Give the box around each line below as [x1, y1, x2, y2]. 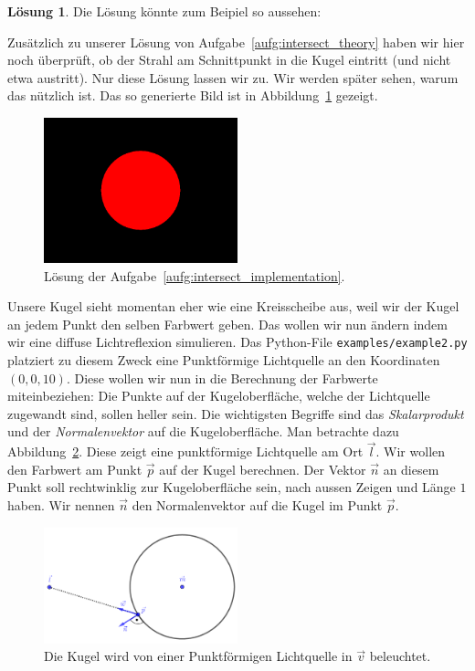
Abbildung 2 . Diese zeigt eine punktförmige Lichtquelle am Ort [7, 442, 364, 461]
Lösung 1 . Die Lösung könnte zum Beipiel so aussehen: [7, 2, 322, 20]
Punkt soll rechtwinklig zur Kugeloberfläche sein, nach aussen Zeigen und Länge [7, 477, 456, 497]
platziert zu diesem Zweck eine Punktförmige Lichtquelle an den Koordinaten [7, 351, 440, 369]
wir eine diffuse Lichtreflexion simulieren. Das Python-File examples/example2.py [7, 332, 468, 351]
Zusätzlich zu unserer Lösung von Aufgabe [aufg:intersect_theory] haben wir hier [7, 32, 465, 51]
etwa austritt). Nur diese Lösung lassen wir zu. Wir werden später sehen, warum [7, 68, 459, 87]
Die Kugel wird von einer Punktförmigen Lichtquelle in [44, 646, 353, 666]
